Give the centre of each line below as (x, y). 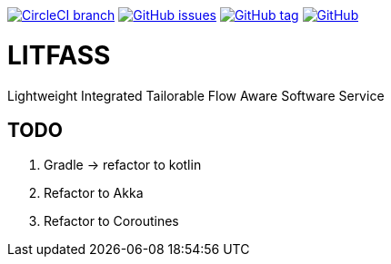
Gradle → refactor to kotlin (123, 165)
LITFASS (59, 55)
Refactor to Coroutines (111, 221)
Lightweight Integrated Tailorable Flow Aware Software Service (196, 95)
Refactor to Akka (94, 193)
